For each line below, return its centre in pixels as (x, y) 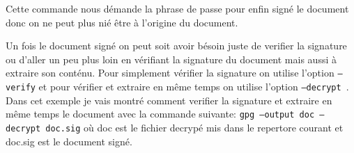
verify (21, 88)
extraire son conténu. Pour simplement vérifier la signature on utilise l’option (170, 73)
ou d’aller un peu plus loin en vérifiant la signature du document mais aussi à (171, 59)
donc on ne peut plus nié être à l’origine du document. (122, 22)
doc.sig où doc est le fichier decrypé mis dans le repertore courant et (194, 127)
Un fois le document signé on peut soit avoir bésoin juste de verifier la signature (176, 46)
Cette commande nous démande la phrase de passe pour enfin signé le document (177, 8)
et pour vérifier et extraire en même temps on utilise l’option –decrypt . (194, 87)
